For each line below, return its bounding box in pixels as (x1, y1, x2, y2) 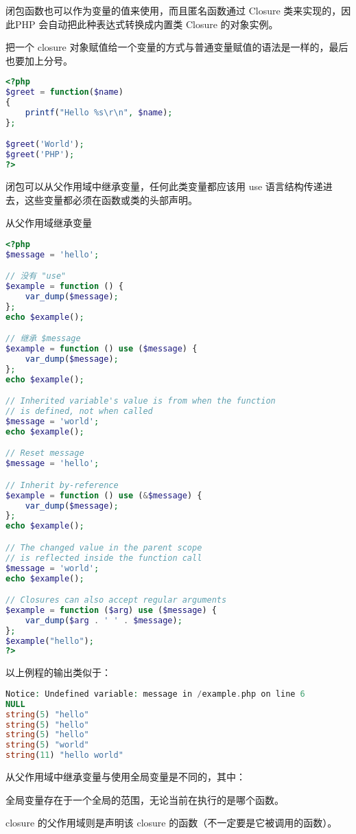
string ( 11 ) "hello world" (5, 750, 123, 761)
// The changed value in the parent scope (5, 542, 202, 553)
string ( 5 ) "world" (5, 740, 89, 750)
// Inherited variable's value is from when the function (5, 396, 276, 406)
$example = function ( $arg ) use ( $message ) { (5, 605, 217, 615)
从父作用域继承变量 (5, 216, 92, 230)
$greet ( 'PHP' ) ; (5, 150, 75, 160)
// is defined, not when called (5, 406, 153, 417)
